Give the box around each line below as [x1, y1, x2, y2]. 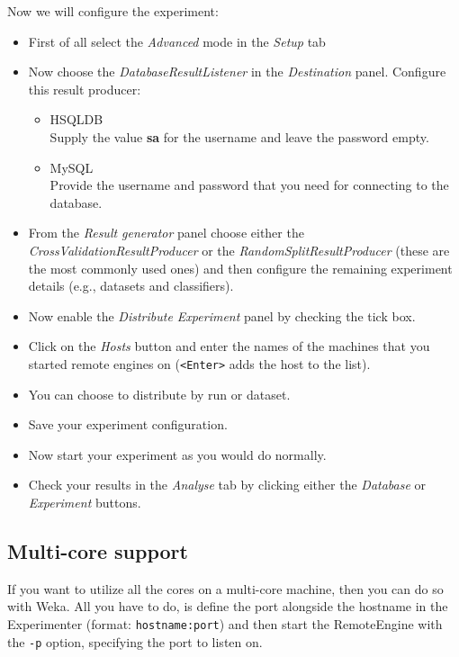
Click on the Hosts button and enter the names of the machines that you [28, 337, 430, 355]
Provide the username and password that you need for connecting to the [49, 175, 449, 194]
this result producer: [28, 79, 141, 98]
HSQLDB [49, 110, 103, 129]
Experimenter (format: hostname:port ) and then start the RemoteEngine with [7, 614, 443, 633]
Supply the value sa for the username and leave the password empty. [49, 127, 429, 146]
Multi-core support [7, 536, 188, 564]
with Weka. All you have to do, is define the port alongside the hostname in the [7, 597, 448, 616]
